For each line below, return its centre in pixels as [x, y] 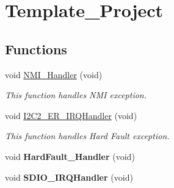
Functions [36, 49]
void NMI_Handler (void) [54, 74]
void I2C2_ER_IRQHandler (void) [71, 115]
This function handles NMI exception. [76, 95]
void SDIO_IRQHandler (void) [69, 177]
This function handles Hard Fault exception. [87, 136]
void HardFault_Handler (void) [70, 156]
